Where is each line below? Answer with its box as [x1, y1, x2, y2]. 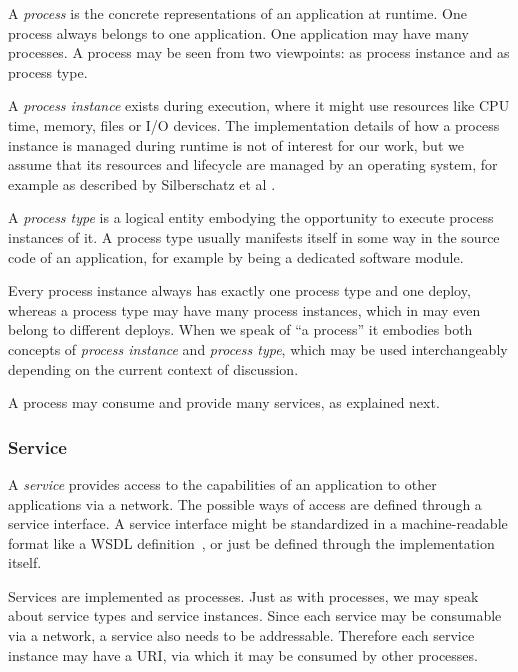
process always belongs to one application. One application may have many [8, 22, 469, 43]
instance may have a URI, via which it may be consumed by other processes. [8, 644, 478, 665]
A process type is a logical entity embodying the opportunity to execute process [8, 207, 494, 228]
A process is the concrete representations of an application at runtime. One [8, 3, 467, 23]
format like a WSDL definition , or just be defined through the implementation [8, 532, 495, 553]
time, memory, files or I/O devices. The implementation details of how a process [8, 114, 500, 135]
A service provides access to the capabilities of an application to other [8, 473, 437, 494]
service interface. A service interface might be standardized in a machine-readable [8, 513, 508, 534]
